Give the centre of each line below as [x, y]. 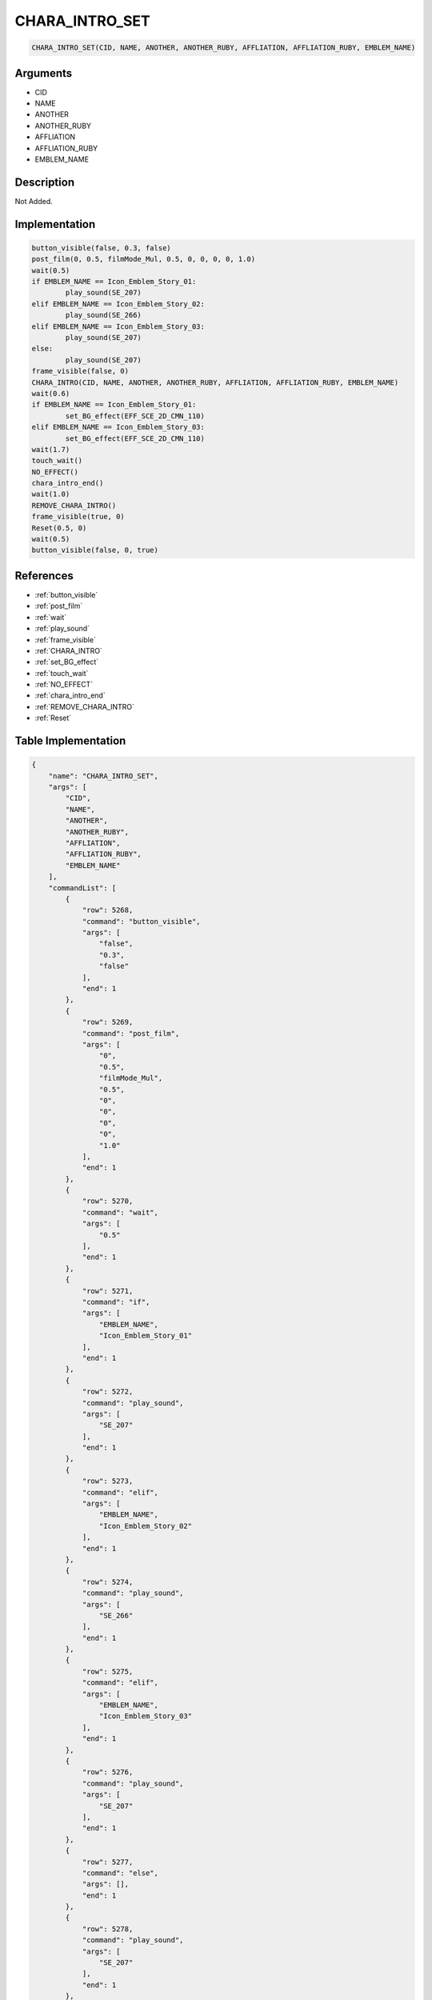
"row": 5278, [108, 1929]
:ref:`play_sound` [62, 629]
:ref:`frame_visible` [65, 639]
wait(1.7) [51, 449]
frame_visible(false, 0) [80, 371]
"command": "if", [116, 1302]
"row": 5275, [108, 1671]
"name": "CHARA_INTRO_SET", [104, 776]
